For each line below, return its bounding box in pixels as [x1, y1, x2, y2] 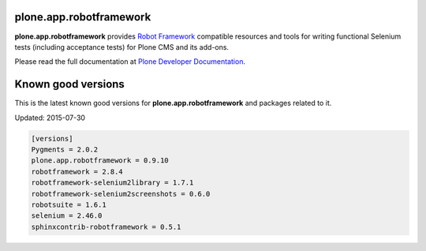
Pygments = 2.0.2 [31, 144, 99, 154]
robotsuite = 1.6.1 [31, 200, 106, 209]
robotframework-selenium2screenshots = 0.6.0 [31, 189, 211, 198]
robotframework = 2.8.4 [31, 167, 124, 176]
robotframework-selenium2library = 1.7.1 [31, 178, 194, 187]
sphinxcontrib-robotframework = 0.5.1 [31, 222, 181, 231]
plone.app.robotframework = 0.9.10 [31, 156, 169, 165]
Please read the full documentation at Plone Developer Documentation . [14, 57, 246, 66]
